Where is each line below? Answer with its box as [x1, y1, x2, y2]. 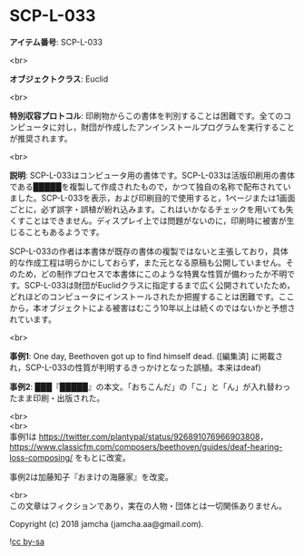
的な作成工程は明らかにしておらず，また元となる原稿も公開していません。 [9, 257, 286, 268]
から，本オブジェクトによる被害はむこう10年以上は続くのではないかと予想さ [9, 302, 296, 313]
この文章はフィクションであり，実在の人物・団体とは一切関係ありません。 [9, 500, 288, 511]
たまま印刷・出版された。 [9, 392, 105, 404]
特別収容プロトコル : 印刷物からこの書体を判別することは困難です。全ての [9, 110, 284, 121]
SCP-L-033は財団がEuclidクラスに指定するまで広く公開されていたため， [24, 279, 295, 290]
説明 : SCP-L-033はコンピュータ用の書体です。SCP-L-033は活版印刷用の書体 [9, 170, 296, 180]
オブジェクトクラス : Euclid [9, 73, 109, 84]
